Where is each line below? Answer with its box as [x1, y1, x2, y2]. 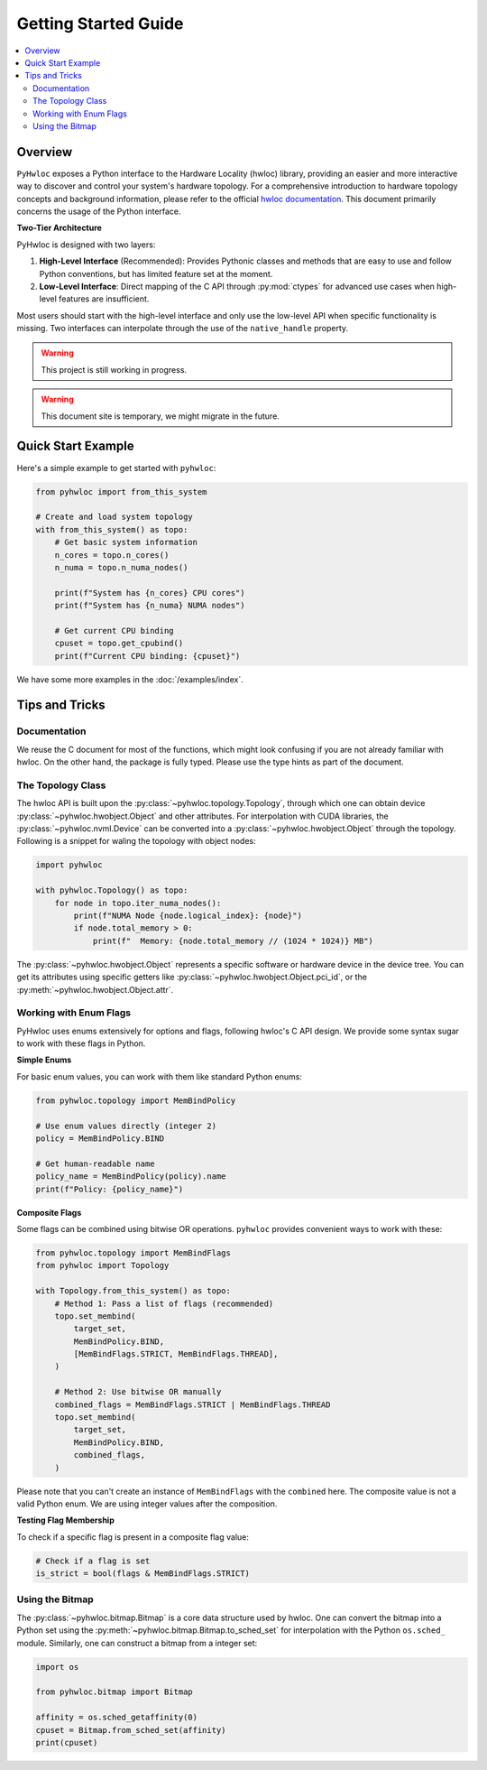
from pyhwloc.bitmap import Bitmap [35, 1687, 193, 1697]
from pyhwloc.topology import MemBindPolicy [35, 1095, 236, 1106]
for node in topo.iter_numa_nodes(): [54, 898, 222, 908]
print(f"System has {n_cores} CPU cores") [54, 588, 245, 598]
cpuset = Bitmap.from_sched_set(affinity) [35, 1725, 226, 1735]
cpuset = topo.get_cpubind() [54, 638, 184, 649]
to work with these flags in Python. [16, 1038, 146, 1049]
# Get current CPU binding [54, 626, 175, 635]
